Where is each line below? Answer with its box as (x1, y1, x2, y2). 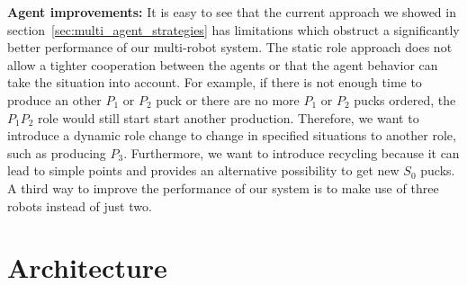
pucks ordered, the (354, 90, 456, 109)
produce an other (7, 90, 102, 109)
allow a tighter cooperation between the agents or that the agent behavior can (7, 55, 438, 74)
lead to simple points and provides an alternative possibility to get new (7, 161, 400, 180)
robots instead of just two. (7, 196, 152, 215)
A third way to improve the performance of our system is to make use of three (7, 178, 439, 197)
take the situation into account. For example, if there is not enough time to (7, 73, 422, 92)
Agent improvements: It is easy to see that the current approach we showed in (7, 3, 456, 21)
